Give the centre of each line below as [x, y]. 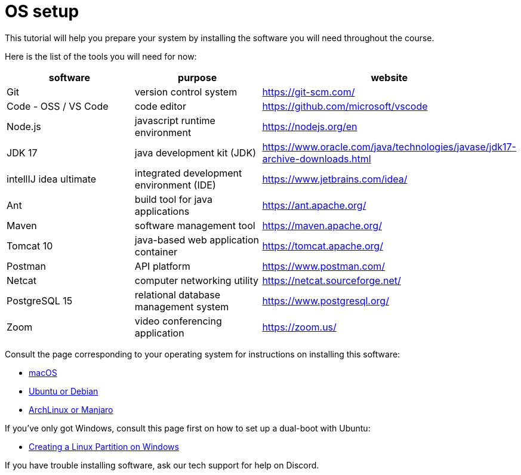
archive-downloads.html [317, 158]
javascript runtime [175, 120]
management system [182, 306]
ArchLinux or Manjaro [71, 409]
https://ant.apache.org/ [314, 205]
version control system [186, 92]
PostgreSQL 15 [40, 300]
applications [162, 211]
